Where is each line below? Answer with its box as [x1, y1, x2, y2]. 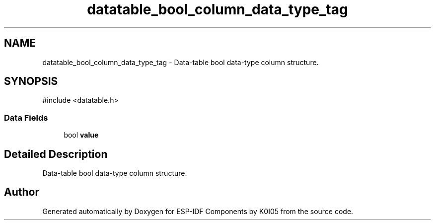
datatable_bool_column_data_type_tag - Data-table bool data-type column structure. [42, 58, 319, 67]
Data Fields [4, 112, 48, 123]
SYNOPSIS [4, 75, 58, 88]
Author [4, 186, 39, 199]
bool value [64, 131, 99, 140]
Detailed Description [4, 148, 108, 160]
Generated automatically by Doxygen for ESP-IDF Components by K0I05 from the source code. [42, 207, 354, 216]
